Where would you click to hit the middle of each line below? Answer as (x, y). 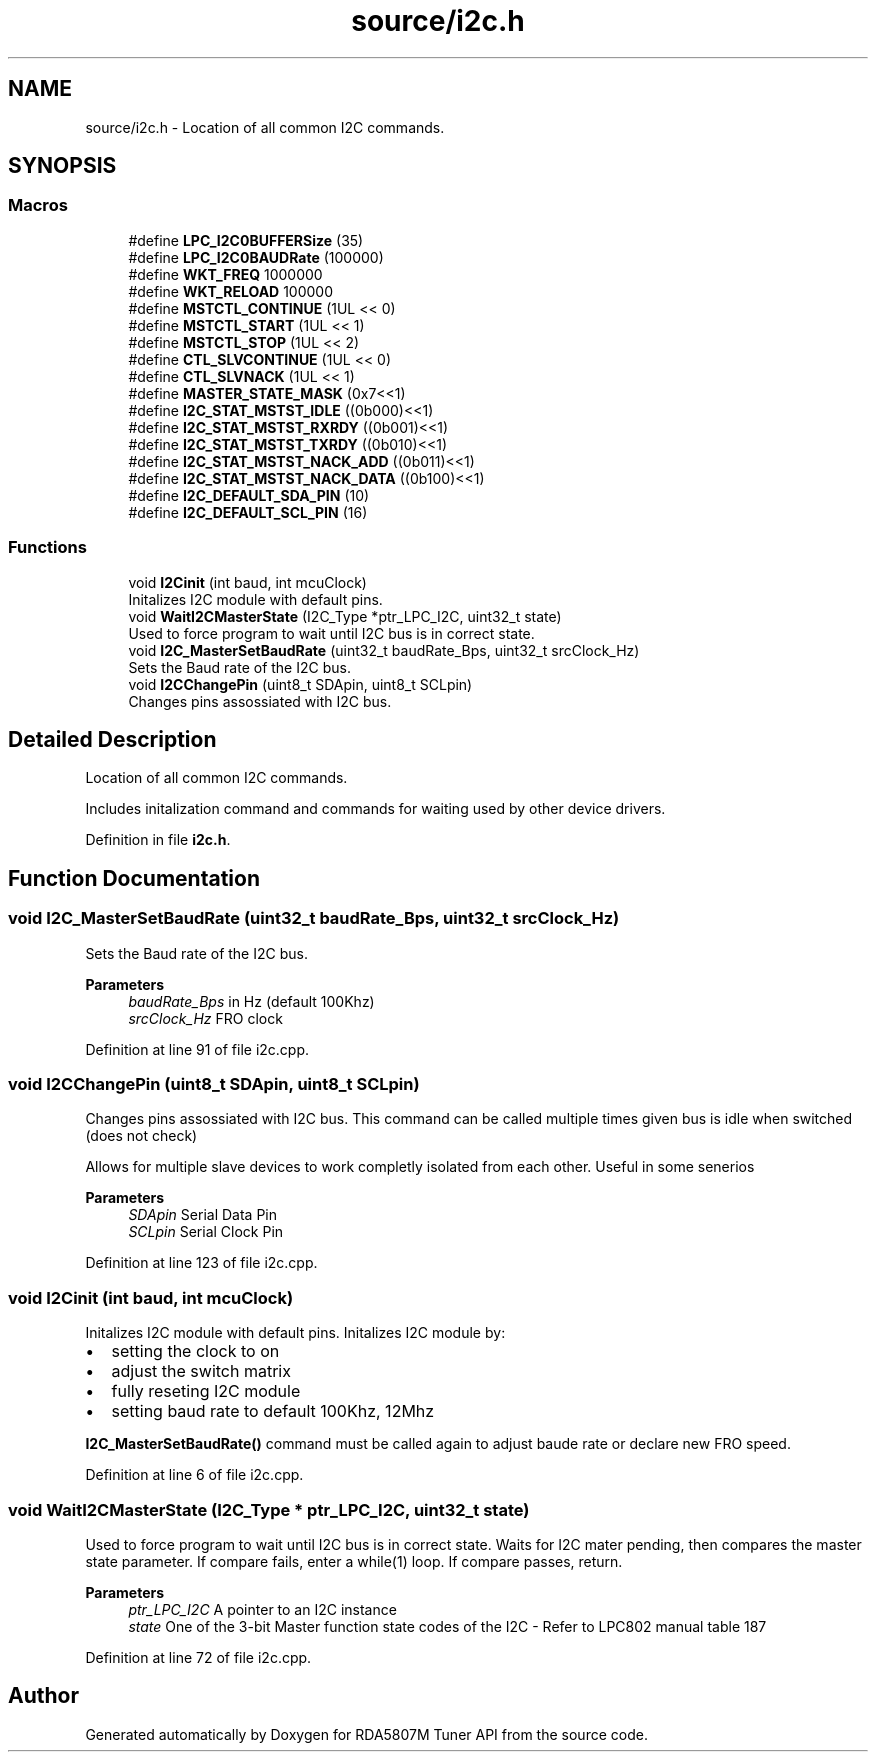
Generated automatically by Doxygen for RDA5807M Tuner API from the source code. (366, 1734)
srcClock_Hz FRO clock (205, 1018)
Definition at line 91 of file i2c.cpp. (197, 1049)
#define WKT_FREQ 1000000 (225, 274)
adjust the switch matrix (201, 1371)
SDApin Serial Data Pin (202, 1215)
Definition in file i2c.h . (158, 840)
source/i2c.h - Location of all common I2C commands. (265, 127)
